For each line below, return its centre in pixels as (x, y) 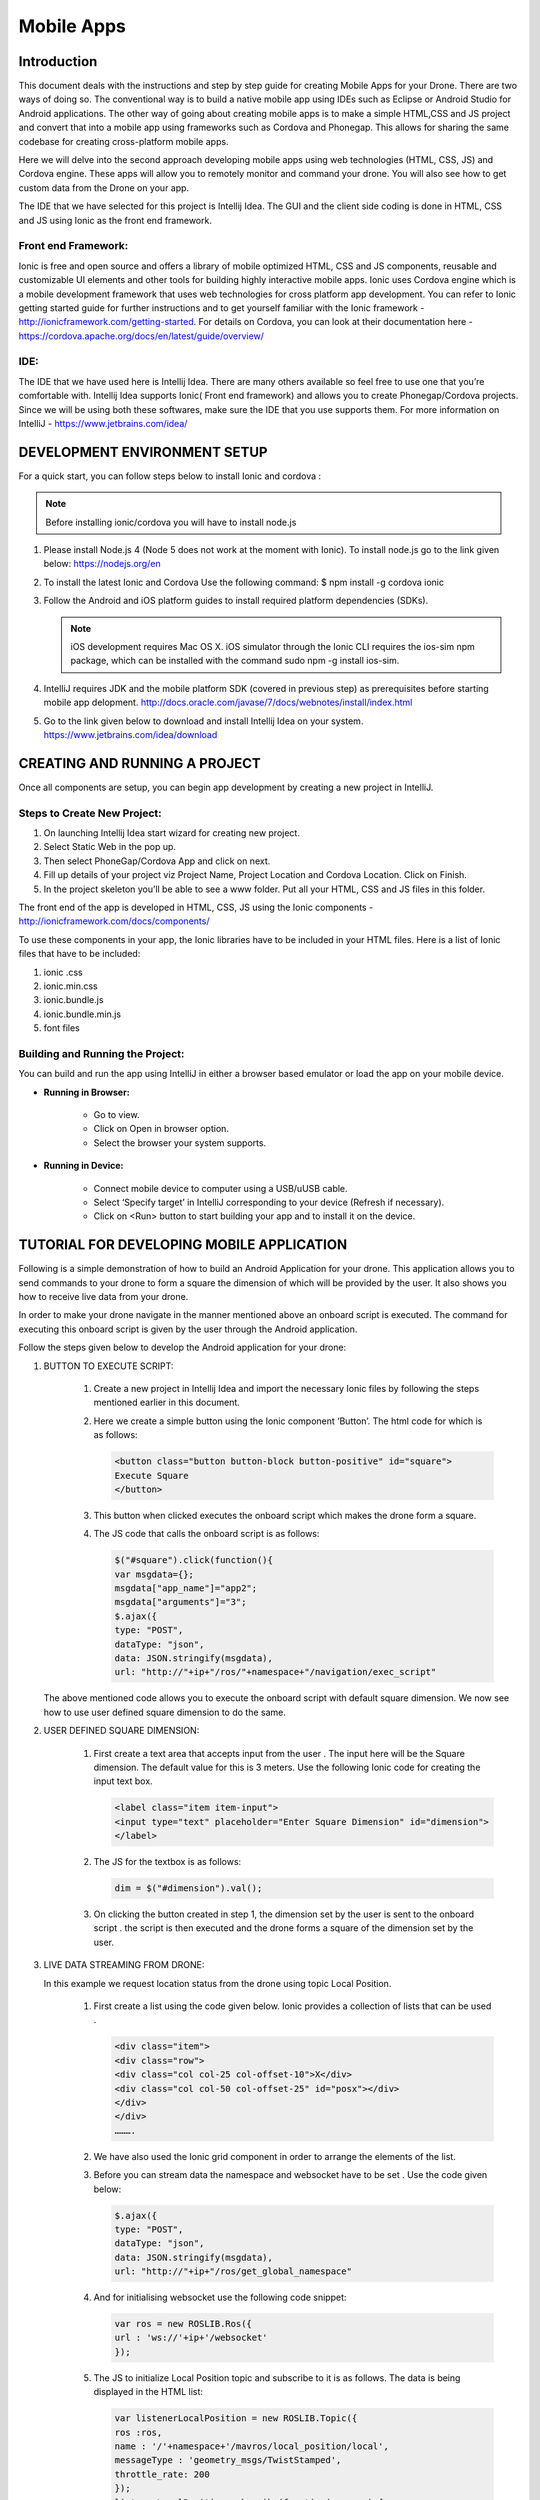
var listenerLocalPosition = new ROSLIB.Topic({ (236, 2418)
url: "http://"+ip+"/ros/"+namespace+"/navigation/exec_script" (275, 1672)
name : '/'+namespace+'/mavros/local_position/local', (251, 2446)
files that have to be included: (79, 954)
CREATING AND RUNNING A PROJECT (139, 763)
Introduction (58, 61)
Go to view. (116, 1115)
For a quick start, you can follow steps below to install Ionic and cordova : (170, 476)
